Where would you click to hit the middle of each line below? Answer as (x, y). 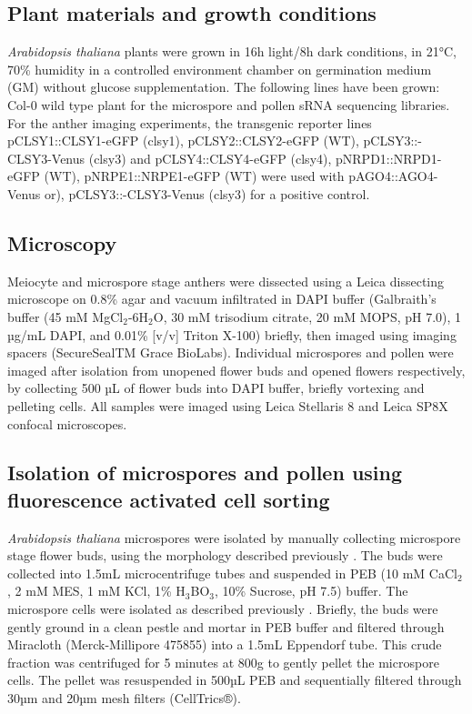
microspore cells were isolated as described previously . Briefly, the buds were (223, 609)
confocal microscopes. (67, 423)
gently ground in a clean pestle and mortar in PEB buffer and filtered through (226, 626)
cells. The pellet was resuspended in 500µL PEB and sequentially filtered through (235, 680)
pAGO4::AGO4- (393, 176)
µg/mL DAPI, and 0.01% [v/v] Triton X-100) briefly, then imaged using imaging (232, 334)
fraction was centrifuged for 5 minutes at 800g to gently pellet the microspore (223, 662)
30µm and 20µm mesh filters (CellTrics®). (124, 698)
